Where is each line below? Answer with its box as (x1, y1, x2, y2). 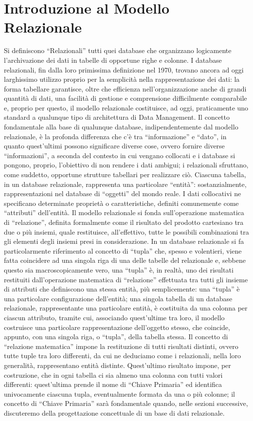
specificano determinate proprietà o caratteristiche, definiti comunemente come (4, 198, 239, 208)
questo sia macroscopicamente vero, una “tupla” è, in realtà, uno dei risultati (4, 264, 234, 275)
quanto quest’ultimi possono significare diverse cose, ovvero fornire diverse (4, 141, 225, 151)
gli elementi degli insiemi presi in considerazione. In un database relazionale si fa (4, 236, 244, 246)
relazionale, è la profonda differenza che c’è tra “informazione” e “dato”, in (4, 131, 227, 141)
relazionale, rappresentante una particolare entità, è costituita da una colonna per (4, 303, 248, 313)
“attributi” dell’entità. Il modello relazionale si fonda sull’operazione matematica (4, 207, 244, 218)
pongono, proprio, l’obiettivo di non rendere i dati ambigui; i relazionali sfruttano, (4, 160, 249, 170)
